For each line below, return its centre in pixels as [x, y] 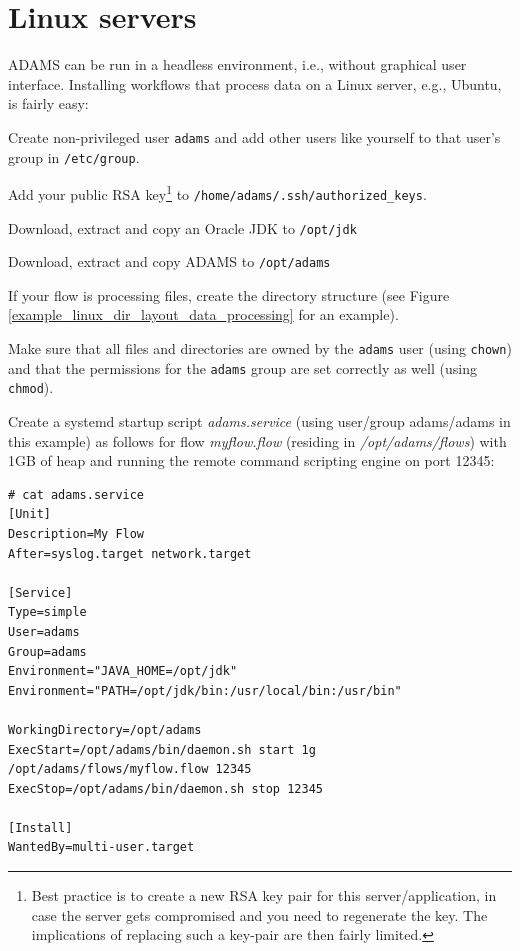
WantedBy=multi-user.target [101, 847]
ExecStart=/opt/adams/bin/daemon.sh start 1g [162, 749]
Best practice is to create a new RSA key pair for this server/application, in [264, 895]
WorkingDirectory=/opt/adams [105, 729]
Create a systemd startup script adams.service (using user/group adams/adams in [259, 421]
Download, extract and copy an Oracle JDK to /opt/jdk [182, 227]
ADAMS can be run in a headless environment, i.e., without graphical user [237, 64]
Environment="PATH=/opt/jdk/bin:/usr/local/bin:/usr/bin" [205, 690]
